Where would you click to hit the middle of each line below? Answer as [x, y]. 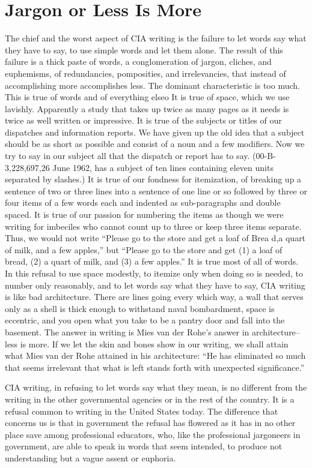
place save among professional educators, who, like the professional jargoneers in [153, 434]
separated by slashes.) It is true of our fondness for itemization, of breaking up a [153, 179]
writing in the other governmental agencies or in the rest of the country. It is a [150, 399]
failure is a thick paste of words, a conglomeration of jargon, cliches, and [138, 61]
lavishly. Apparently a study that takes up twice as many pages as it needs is [147, 108]
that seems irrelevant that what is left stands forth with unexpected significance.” [155, 367]
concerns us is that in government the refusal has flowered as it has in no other [150, 423]
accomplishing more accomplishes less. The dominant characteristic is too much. [152, 85]
